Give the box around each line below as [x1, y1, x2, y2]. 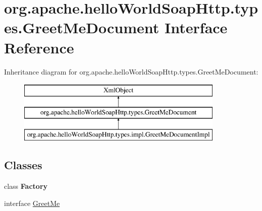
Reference [4, 37, 74, 57]
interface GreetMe [4, 197, 60, 208]
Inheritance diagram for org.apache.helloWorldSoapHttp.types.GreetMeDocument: [4, 66, 258, 77]
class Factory [4, 181, 48, 191]
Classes [4, 157, 42, 173]
